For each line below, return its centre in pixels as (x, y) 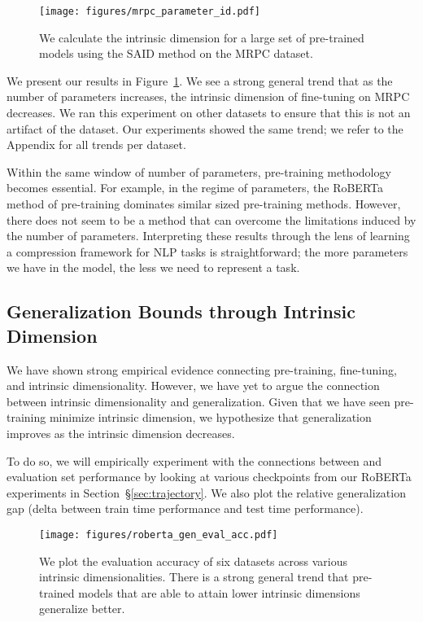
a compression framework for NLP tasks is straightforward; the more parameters (207, 251)
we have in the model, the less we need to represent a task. (153, 267)
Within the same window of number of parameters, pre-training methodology (199, 171)
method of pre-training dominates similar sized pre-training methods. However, (204, 204)
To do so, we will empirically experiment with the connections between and (194, 460)
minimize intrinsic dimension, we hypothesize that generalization (210, 417)
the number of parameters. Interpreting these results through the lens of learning (208, 236)
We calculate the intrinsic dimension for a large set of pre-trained (202, 37)
